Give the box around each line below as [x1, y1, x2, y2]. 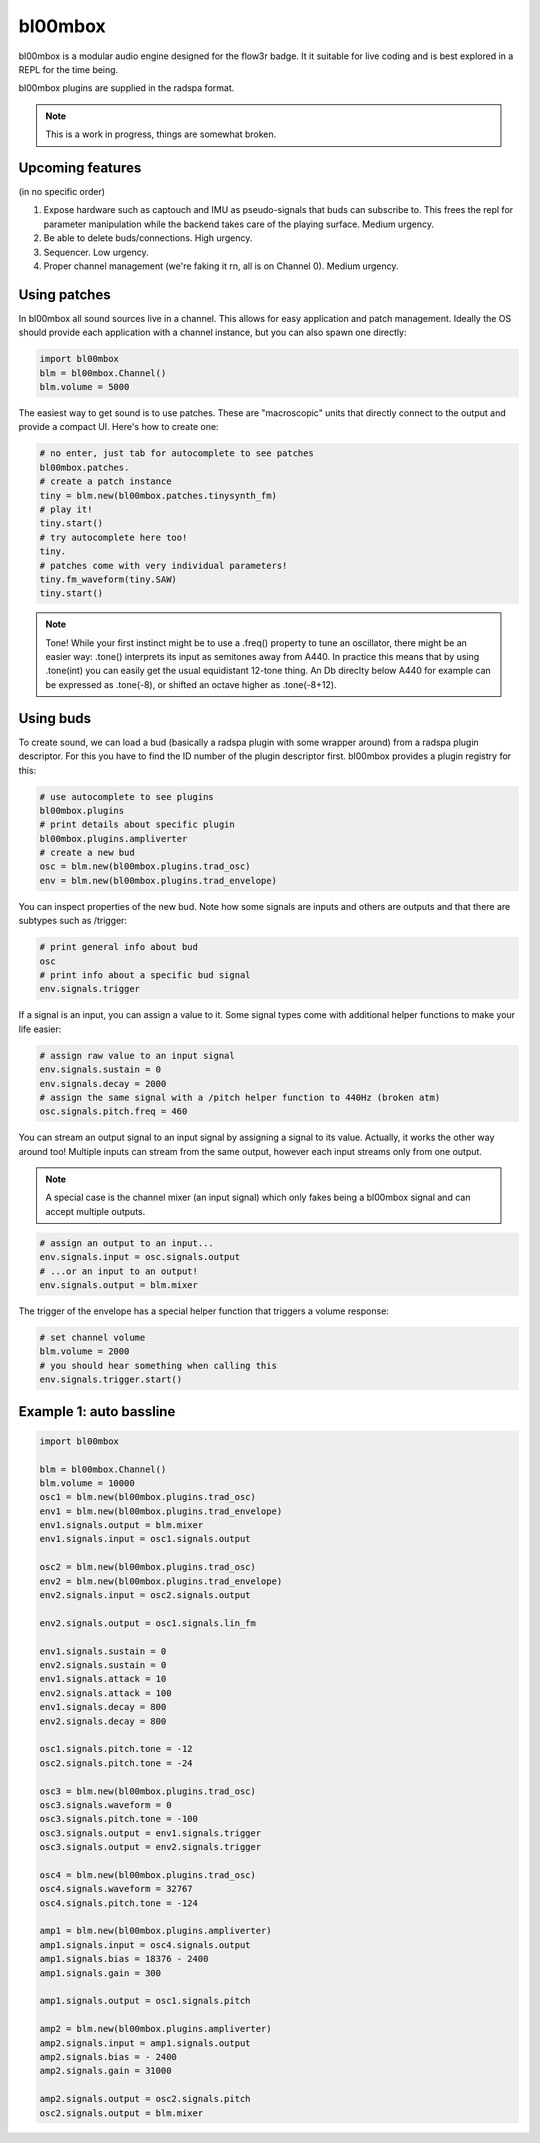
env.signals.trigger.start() [39, 1374, 183, 1385]
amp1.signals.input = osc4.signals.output [39, 1939, 251, 1950]
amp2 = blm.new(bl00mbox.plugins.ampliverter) [39, 2023, 272, 2035]
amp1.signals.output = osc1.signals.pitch [39, 1995, 251, 2007]
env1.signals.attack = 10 [39, 1673, 167, 1685]
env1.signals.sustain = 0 [39, 1645, 167, 1657]
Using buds [18, 710, 92, 727]
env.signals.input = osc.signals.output [39, 1251, 240, 1263]
